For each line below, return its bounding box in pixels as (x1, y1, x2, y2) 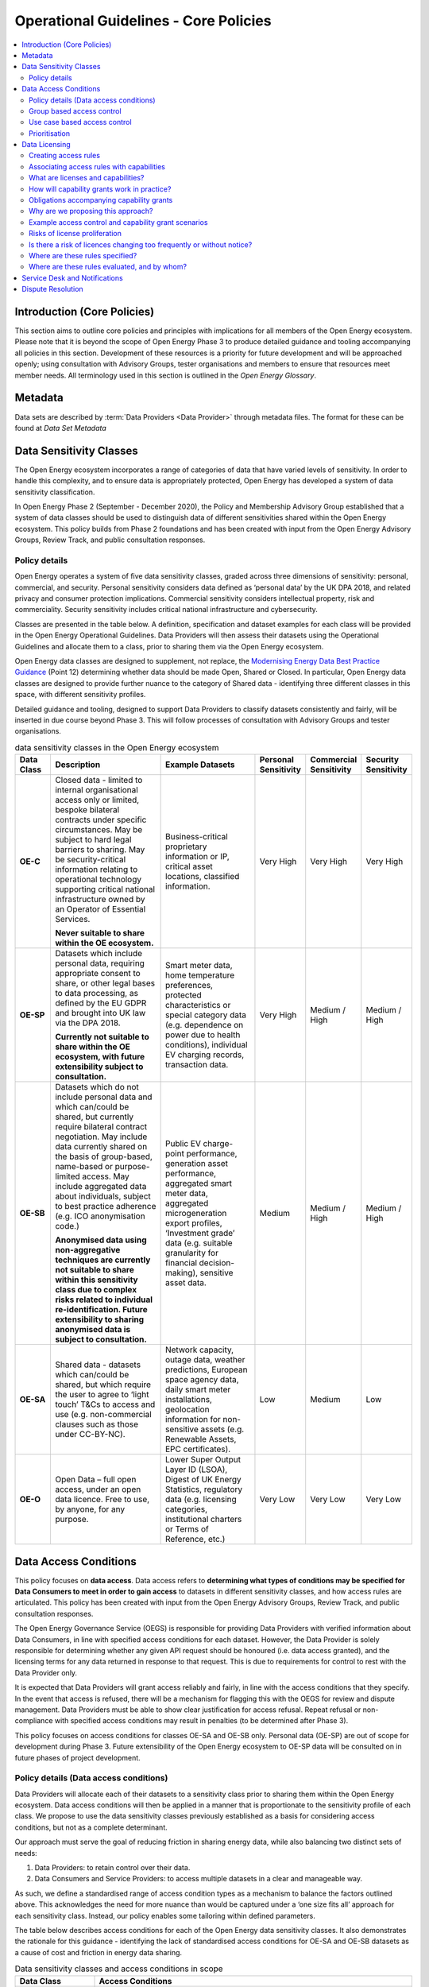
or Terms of (164, 1524, 210, 1535)
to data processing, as (55, 988, 139, 999)
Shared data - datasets (55, 1359, 141, 1370)
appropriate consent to (55, 968, 141, 979)
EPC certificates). (164, 1443, 231, 1454)
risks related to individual (55, 1294, 153, 1305)
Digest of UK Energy (164, 1474, 242, 1485)
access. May (82, 1171, 130, 1182)
